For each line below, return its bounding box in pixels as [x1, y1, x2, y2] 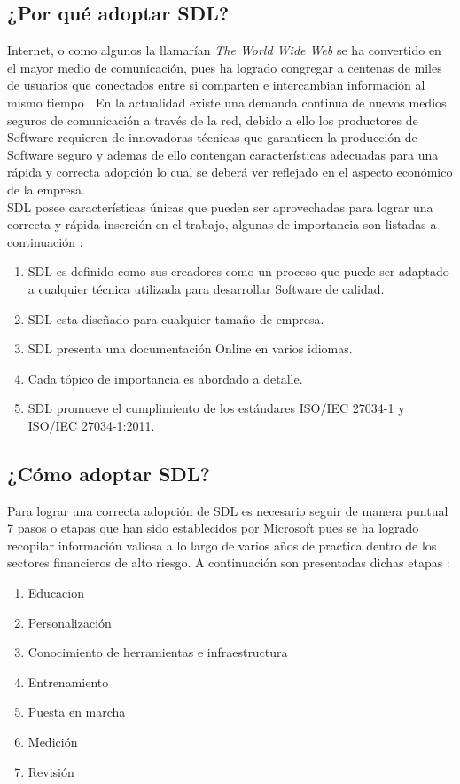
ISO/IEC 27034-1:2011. [27, 416, 155, 434]
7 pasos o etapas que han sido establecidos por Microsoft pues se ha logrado [7, 519, 419, 537]
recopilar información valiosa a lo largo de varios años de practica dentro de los [7, 535, 437, 554]
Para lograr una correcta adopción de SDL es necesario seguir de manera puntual [7, 501, 448, 519]
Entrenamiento [27, 672, 109, 691]
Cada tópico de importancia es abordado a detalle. [27, 368, 303, 387]
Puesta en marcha [27, 702, 126, 721]
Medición [27, 733, 78, 751]
